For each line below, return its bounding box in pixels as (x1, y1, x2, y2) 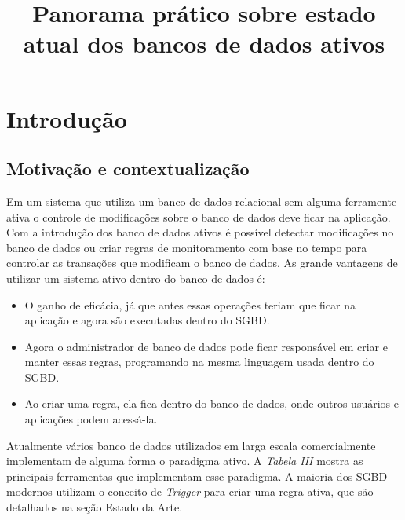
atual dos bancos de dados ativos (23, 27, 385, 60)
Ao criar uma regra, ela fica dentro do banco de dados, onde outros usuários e (24, 395, 399, 412)
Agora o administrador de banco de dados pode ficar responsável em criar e (24, 338, 388, 354)
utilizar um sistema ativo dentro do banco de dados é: (6, 269, 265, 286)
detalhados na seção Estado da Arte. (6, 499, 183, 515)
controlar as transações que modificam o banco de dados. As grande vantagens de (6, 255, 398, 271)
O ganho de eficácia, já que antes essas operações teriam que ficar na (24, 296, 356, 313)
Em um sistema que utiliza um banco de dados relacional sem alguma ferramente (6, 192, 397, 209)
